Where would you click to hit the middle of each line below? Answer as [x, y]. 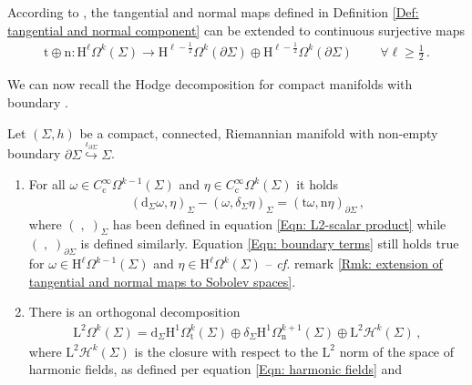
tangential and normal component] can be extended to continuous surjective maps [236, 30]
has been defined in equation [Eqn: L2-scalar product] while [279, 223]
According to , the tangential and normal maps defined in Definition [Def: [213, 12]
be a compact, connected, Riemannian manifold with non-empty [259, 132]
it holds [318, 184]
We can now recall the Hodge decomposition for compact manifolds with [210, 84]
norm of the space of [397, 351]
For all [47, 184]
